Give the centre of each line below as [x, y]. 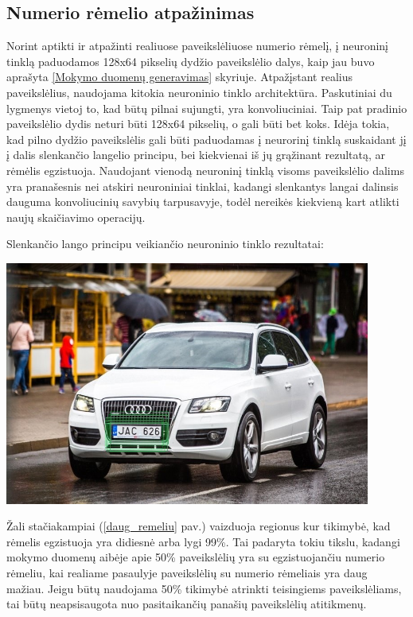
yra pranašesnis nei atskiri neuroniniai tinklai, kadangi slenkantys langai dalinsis [203, 186]
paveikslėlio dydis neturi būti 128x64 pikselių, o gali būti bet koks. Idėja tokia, [198, 124]
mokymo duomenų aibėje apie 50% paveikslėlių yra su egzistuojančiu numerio [196, 557]
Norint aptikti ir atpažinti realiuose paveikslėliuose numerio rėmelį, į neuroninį [198, 46]
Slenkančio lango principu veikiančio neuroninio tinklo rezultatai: [165, 244]
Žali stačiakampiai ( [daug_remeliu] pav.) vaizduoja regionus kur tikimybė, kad [199, 526]
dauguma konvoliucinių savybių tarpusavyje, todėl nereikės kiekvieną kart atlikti [203, 202]
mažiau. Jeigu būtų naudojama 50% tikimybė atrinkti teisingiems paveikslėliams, [204, 588]
